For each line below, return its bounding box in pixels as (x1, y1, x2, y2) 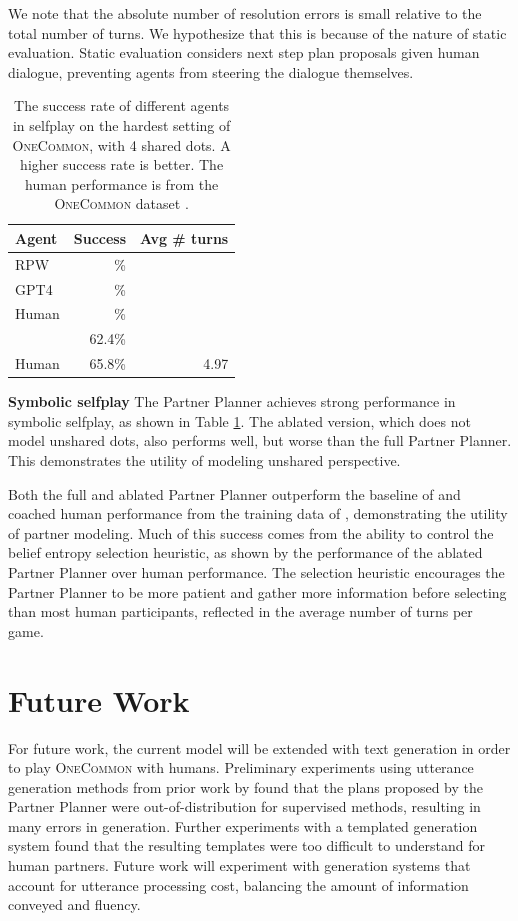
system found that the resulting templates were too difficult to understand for (8, 835, 485, 856)
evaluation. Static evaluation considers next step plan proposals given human (8, 42, 480, 63)
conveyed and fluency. (8, 894, 141, 915)
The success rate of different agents (14, 95, 230, 116)
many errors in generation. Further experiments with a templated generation (8, 815, 478, 836)
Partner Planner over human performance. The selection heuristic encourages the (8, 562, 505, 582)
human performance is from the (25, 173, 219, 194)
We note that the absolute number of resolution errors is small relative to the (8, 3, 482, 23)
